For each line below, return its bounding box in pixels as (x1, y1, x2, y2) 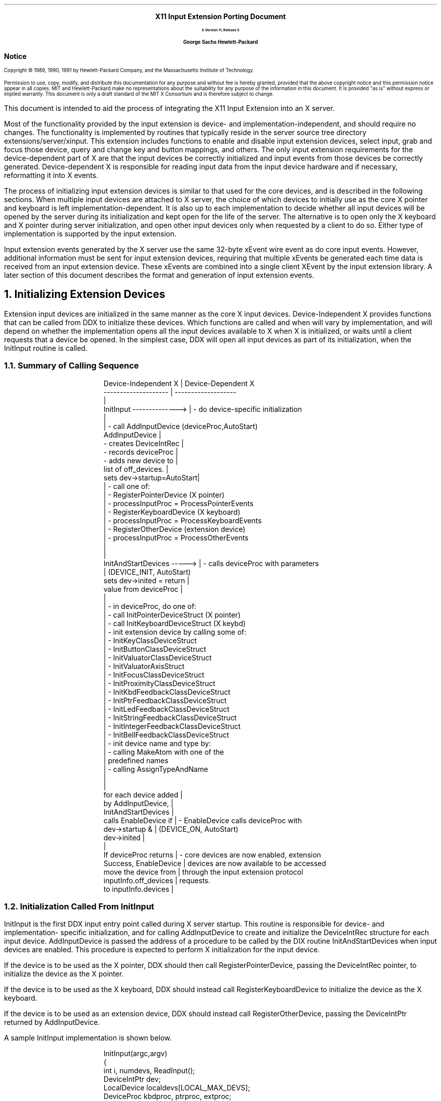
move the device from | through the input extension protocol (103, 867, 304, 876)
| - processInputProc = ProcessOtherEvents (103, 533, 249, 542)
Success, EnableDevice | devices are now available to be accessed (103, 859, 326, 868)
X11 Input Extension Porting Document (155, 12, 286, 21)
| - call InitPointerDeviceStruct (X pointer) (103, 610, 241, 619)
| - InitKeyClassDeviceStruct (103, 636, 197, 645)
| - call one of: (103, 481, 150, 491)
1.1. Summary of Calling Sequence (4, 360, 139, 371)
